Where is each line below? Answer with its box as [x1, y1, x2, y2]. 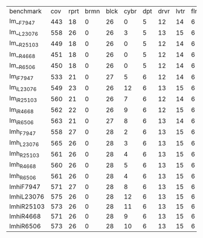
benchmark [9, 7, 42, 15]
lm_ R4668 [9, 50, 36, 59]
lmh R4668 [9, 160, 36, 170]
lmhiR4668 [9, 212, 41, 220]
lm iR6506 [9, 116, 34, 126]
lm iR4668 [9, 105, 34, 114]
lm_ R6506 [9, 61, 36, 70]
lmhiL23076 [9, 192, 45, 200]
